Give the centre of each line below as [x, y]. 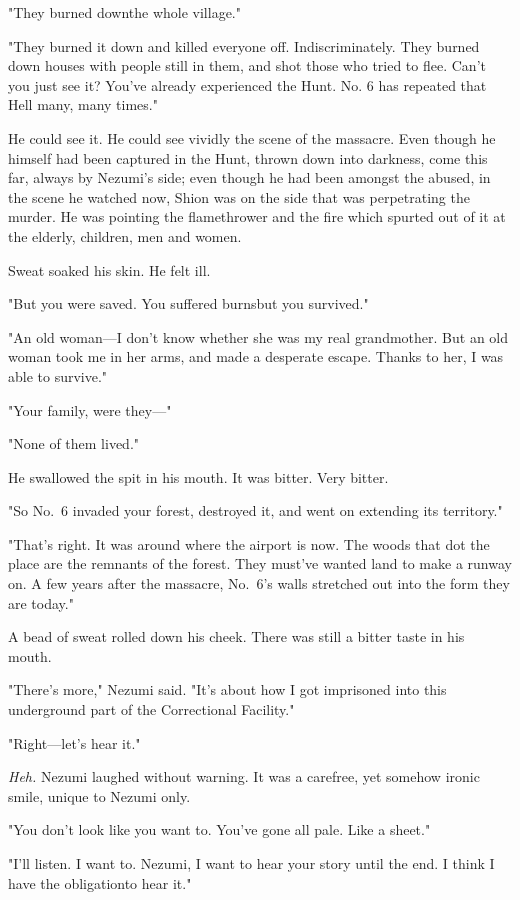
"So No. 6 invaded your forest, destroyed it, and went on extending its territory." [255, 510]
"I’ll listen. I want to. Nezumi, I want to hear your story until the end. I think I [251, 863]
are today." [41, 602]
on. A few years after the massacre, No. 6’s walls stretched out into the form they [259, 583]
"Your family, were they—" [90, 409]
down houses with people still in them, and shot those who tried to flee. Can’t [247, 65]
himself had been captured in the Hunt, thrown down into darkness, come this [248, 157]
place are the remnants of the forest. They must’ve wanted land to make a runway [260, 563]
